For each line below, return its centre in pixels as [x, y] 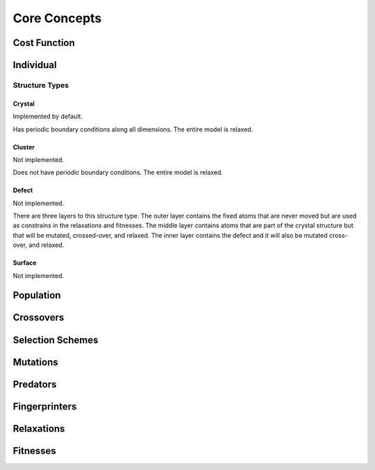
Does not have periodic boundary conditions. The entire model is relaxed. [118, 172]
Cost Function [44, 43]
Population [37, 295]
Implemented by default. [48, 116]
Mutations [35, 362]
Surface [25, 263]
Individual [35, 65]
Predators [35, 384]
